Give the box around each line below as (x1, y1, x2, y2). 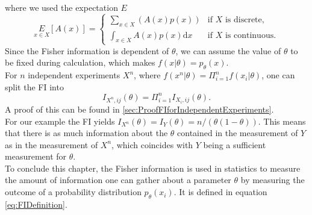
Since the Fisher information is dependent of (5, 44, 169, 57)
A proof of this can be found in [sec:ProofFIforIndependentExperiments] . (5, 102, 274, 115)
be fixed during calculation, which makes (5, 56, 155, 69)
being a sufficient (203, 138, 266, 151)
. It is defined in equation (173, 185, 267, 198)
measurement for (5, 150, 67, 163)
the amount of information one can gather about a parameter (5, 173, 231, 186)
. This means (258, 114, 306, 127)
